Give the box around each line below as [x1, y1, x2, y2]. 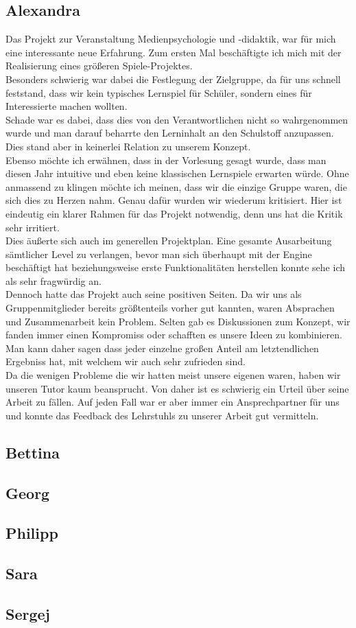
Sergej [5, 603, 50, 624]
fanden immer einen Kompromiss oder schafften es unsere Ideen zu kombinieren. [5, 327, 342, 342]
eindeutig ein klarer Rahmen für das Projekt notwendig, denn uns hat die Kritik [5, 206, 343, 220]
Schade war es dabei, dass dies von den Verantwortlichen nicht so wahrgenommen [5, 112, 348, 126]
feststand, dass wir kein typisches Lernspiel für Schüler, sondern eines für [5, 85, 312, 100]
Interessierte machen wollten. [5, 99, 128, 113]
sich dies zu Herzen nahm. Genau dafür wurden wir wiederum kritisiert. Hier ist [5, 193, 342, 207]
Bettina [5, 441, 60, 463]
